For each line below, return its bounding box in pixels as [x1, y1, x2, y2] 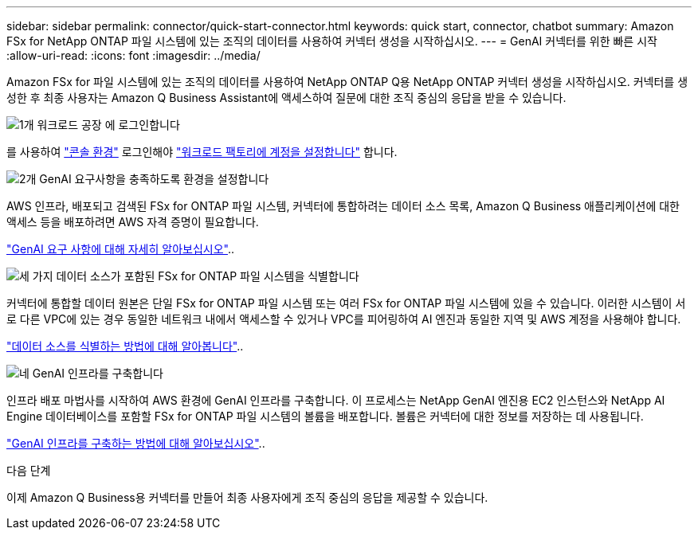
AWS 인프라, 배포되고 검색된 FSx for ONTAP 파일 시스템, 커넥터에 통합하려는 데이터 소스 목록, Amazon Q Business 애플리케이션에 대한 [6, 199, 680, 213]
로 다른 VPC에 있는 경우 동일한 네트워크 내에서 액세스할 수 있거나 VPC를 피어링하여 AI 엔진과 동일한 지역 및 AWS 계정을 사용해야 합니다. [6, 312, 681, 326]
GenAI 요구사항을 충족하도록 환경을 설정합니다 [39, 172, 269, 186]
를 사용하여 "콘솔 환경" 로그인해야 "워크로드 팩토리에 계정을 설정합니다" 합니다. [6, 145, 398, 158]
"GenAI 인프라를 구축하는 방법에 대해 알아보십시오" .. [6, 436, 265, 450]
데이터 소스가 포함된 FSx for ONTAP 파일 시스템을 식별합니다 [56, 269, 359, 283]
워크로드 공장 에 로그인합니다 [37, 118, 180, 131]
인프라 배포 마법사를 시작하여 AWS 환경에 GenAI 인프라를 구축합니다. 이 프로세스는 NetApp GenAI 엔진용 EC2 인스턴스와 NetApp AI [6, 393, 665, 407]
